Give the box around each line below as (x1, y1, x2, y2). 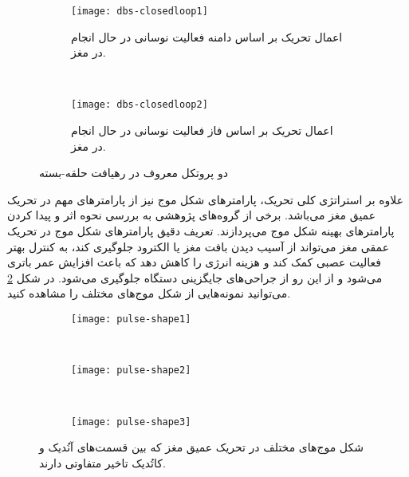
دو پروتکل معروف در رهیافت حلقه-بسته (39, 164, 228, 181)
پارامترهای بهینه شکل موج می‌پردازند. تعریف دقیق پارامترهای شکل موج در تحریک (7, 223, 395, 239)
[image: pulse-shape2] (71, 365, 191, 376)
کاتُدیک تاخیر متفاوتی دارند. (39, 454, 166, 471)
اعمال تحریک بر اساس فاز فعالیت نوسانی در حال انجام (71, 122, 333, 139)
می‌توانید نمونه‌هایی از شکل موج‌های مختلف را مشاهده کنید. (7, 285, 291, 302)
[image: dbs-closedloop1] (71, 6, 208, 17)
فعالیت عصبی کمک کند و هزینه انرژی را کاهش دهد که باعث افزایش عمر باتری (7, 254, 381, 270)
